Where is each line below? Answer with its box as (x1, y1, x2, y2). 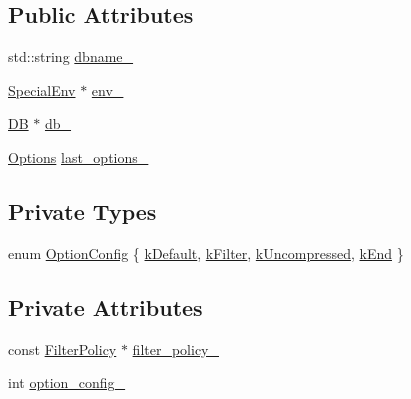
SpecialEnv (8, 79, 76, 100)
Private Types (8, 195, 157, 226)
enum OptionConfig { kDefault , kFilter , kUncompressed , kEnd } (8, 242, 404, 263)
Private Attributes (8, 291, 203, 322)
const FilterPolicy (8, 338, 117, 359)
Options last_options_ (8, 146, 149, 167)
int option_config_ (8, 372, 126, 393)
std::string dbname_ (8, 46, 134, 67)
